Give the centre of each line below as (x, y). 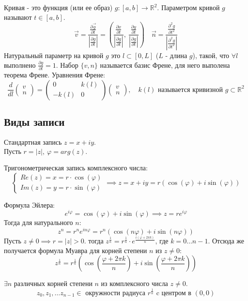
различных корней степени (53, 283)
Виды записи (34, 121)
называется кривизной (191, 90)
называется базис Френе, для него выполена (165, 65)
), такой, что (211, 55)
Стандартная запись (33, 142)
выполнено (20, 65)
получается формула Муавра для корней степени (76, 250)
